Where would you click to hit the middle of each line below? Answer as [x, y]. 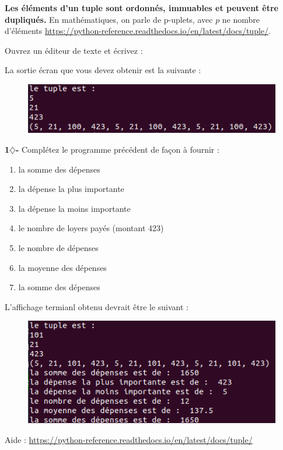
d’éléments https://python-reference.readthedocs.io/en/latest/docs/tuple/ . [138, 31]
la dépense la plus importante [71, 189]
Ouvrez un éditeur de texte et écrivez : [74, 50]
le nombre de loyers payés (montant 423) [91, 228]
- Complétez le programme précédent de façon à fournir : [117, 150]
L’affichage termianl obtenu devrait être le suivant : [97, 306]
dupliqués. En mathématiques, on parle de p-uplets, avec [109, 19]
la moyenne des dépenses [62, 267]
